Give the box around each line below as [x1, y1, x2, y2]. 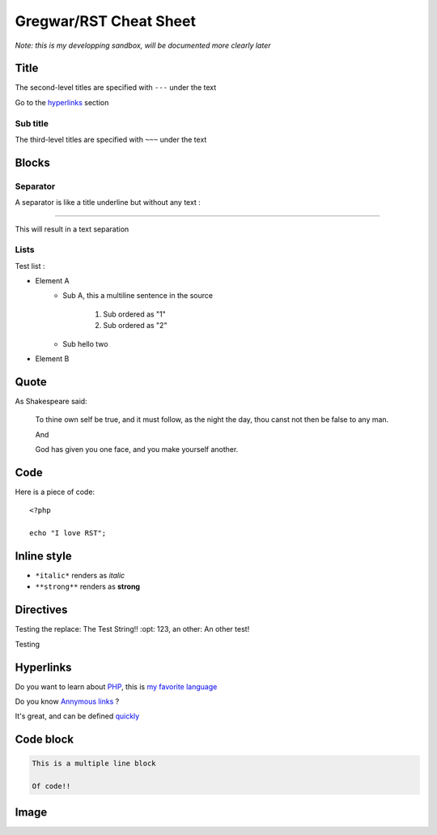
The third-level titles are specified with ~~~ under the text [15, 134, 207, 144]
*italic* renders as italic [35, 571, 125, 581]
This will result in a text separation [15, 224, 129, 234]
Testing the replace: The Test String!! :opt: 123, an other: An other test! [15, 624, 250, 634]
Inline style [15, 549, 72, 563]
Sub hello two [62, 339, 108, 348]
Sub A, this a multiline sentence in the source [62, 291, 214, 300]
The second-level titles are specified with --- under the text [15, 83, 217, 92]
